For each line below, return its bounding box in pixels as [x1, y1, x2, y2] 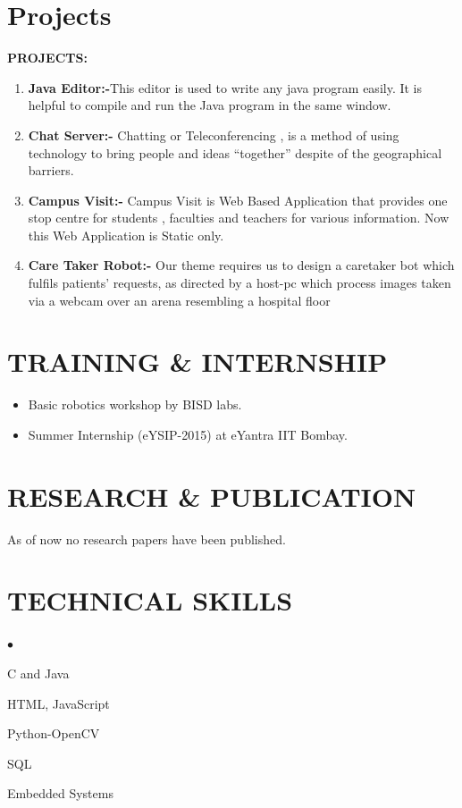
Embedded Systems [7, 784, 113, 803]
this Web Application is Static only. [28, 225, 224, 244]
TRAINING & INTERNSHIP [7, 343, 388, 380]
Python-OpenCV [7, 724, 100, 743]
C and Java [7, 664, 70, 682]
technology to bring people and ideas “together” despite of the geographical [28, 143, 442, 162]
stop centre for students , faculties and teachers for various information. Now [28, 208, 449, 227]
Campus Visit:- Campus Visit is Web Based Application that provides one [28, 190, 448, 209]
